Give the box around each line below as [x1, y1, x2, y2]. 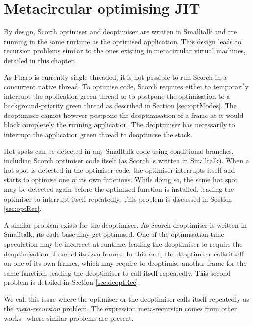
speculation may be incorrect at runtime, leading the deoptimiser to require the [4, 239, 243, 249]
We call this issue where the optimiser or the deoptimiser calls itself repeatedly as [4, 293, 249, 303]
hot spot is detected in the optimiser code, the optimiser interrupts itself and [4, 164, 235, 175]
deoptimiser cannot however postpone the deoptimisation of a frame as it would [4, 110, 244, 120]
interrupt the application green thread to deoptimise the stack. [4, 129, 193, 140]
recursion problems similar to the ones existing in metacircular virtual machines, [4, 46, 246, 56]
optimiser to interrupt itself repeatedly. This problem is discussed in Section [4, 193, 232, 204]
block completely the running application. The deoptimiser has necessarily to [4, 119, 235, 130]
